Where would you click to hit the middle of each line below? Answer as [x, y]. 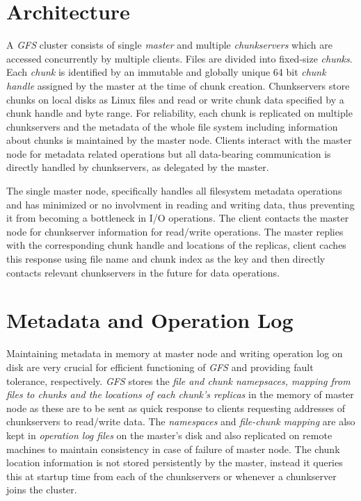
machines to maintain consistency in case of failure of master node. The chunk [173, 449]
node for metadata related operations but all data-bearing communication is [169, 153]
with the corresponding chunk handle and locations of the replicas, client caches [176, 245]
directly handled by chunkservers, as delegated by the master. [138, 167]
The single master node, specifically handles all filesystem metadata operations [174, 191]
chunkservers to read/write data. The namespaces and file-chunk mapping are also [181, 421]
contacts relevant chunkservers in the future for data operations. [143, 272]
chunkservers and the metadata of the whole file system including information [172, 126]
